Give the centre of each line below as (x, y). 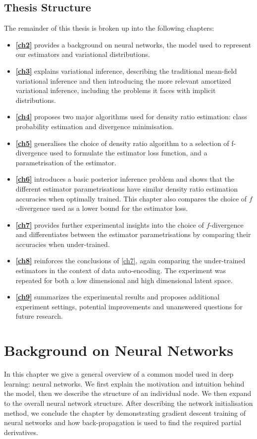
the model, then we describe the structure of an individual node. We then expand (128, 393)
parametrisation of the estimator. (66, 162)
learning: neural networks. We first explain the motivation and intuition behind (124, 383)
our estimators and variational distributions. (83, 54)
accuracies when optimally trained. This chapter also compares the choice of (131, 198)
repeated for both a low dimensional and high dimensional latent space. (124, 280)
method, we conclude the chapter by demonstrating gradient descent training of (125, 413)
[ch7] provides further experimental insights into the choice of (110, 224)
